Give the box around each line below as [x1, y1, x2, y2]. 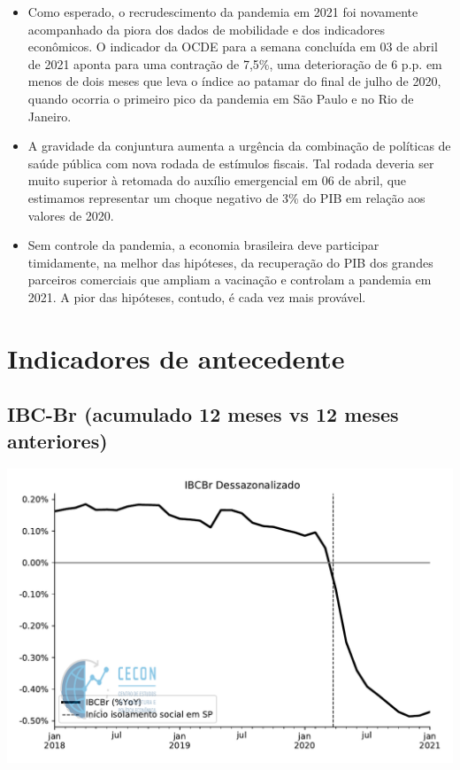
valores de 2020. [27, 206, 114, 224]
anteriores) [7, 426, 108, 454]
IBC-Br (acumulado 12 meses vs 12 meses [7, 401, 399, 428]
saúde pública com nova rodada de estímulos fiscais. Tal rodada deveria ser [27, 153, 434, 172]
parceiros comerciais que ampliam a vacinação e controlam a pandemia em [27, 270, 432, 289]
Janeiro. [27, 106, 72, 125]
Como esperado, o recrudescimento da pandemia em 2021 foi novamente [27, 3, 418, 20]
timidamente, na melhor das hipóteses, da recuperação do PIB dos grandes [27, 253, 433, 271]
